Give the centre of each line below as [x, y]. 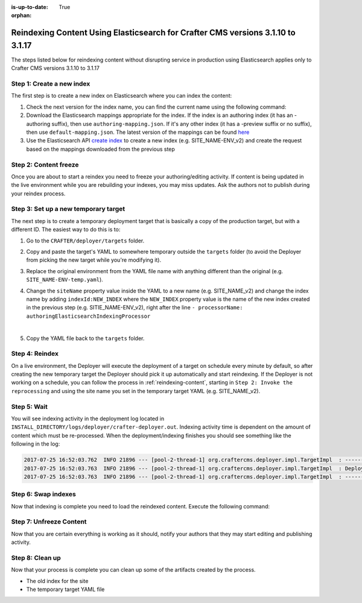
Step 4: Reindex [35, 354]
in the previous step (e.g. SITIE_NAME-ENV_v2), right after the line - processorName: [135, 308]
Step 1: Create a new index [51, 84]
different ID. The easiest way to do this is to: [66, 230]
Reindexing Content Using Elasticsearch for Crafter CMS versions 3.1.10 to [153, 33]
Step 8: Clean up [36, 558]
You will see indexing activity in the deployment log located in [88, 418]
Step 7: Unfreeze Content [49, 522]
